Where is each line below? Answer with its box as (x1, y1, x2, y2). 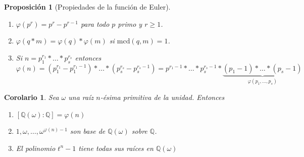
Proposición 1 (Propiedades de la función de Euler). (4, 2, 171, 12)
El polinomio (16, 142, 56, 153)
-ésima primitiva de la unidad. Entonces (100, 92, 225, 102)
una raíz (68, 92, 94, 102)
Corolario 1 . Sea (4, 92, 59, 102)
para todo (80, 18, 110, 29)
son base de (70, 126, 106, 136)
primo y (118, 18, 142, 29)
